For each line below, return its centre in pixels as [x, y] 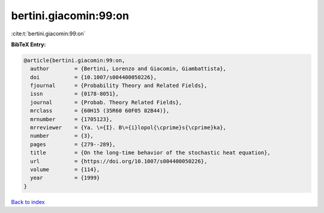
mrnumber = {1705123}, [71, 119]
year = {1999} [65, 178]
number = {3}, [62, 136]
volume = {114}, [65, 169]
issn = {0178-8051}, [75, 94]
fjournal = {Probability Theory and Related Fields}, [119, 86]
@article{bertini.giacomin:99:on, [74, 60]
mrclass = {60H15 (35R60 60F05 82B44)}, [100, 111]
